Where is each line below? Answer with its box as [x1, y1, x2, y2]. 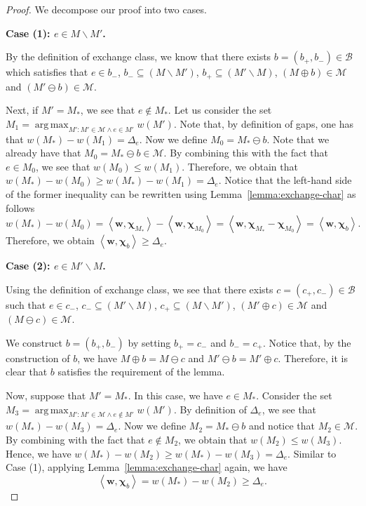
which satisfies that [6, 65, 88, 79]
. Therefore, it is [278, 350, 348, 365]
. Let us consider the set [168, 102, 272, 117]
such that [6, 297, 46, 312]
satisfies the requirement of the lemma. [57, 364, 225, 379]
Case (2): [6, 258, 50, 273]
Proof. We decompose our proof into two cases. [6, 2, 207, 16]
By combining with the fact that [6, 432, 145, 446]
